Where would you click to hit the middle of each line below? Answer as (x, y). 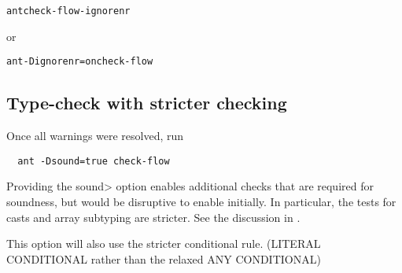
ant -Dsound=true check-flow (94, 161)
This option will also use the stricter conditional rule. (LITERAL (164, 243)
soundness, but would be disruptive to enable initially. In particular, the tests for (201, 201)
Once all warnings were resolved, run (95, 136)
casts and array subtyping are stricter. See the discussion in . (153, 217)
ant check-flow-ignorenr (68, 11)
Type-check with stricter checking (147, 103)
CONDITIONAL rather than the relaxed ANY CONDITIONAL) (164, 258)
